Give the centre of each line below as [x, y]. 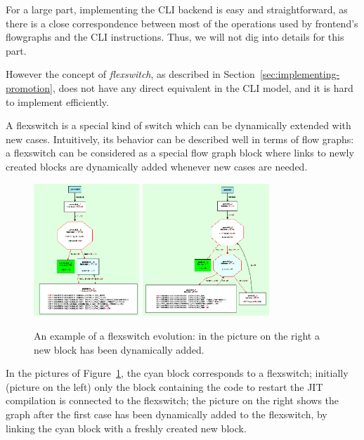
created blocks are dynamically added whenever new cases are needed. [157, 166]
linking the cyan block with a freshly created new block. [126, 428]
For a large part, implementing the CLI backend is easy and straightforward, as [177, 9]
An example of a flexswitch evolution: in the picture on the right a [177, 336]
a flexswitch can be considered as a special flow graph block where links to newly [180, 153]
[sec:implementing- [300, 74]
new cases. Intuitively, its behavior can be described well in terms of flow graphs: [180, 139]
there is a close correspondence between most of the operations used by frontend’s [182, 23]
